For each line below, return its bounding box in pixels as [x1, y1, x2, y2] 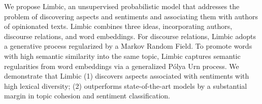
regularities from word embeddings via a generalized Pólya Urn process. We [4, 60, 239, 71]
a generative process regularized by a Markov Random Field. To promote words [4, 41, 252, 51]
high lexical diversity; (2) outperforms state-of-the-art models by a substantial [4, 80, 247, 91]
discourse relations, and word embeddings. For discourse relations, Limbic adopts [4, 30, 256, 41]
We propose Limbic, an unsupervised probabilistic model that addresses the [4, 1, 240, 11]
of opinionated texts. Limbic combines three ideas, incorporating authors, [4, 21, 233, 31]
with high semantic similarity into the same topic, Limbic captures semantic [4, 50, 241, 61]
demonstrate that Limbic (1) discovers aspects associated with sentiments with [4, 71, 249, 81]
